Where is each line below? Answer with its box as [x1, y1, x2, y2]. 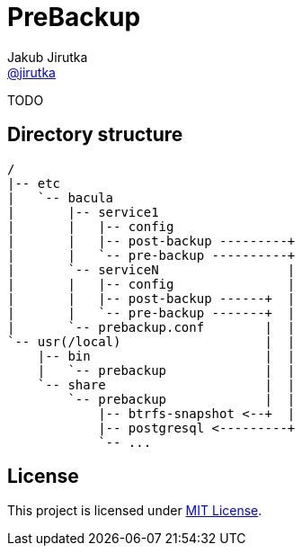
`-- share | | [37, 377, 296, 392]
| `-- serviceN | [7, 262, 296, 277]
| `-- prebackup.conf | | [7, 319, 296, 334]
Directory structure [7, 123, 183, 147]
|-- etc [7, 175, 61, 191]
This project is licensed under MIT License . [7, 503, 262, 519]
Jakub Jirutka [7, 49, 88, 65]
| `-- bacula [7, 190, 114, 205]
